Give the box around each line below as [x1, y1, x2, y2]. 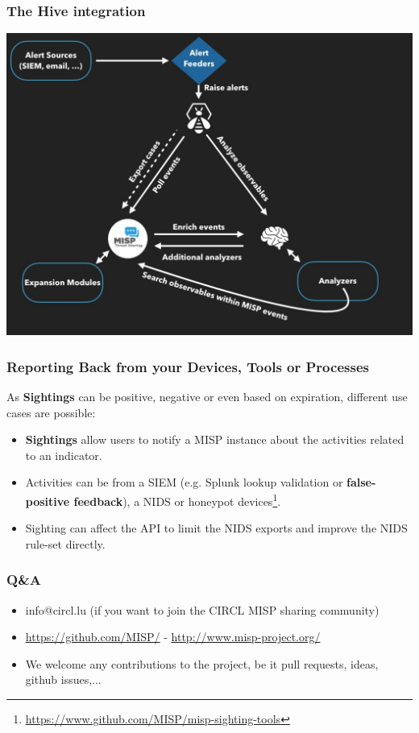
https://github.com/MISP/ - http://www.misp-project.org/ [25, 628, 321, 645]
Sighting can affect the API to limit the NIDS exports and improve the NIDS [25, 520, 408, 536]
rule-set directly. [25, 535, 106, 552]
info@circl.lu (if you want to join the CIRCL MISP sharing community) [25, 601, 380, 618]
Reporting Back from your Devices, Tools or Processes [6, 356, 369, 376]
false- [346, 474, 376, 491]
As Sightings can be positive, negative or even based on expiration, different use [6, 388, 408, 405]
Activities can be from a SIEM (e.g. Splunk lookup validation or [25, 474, 343, 491]
